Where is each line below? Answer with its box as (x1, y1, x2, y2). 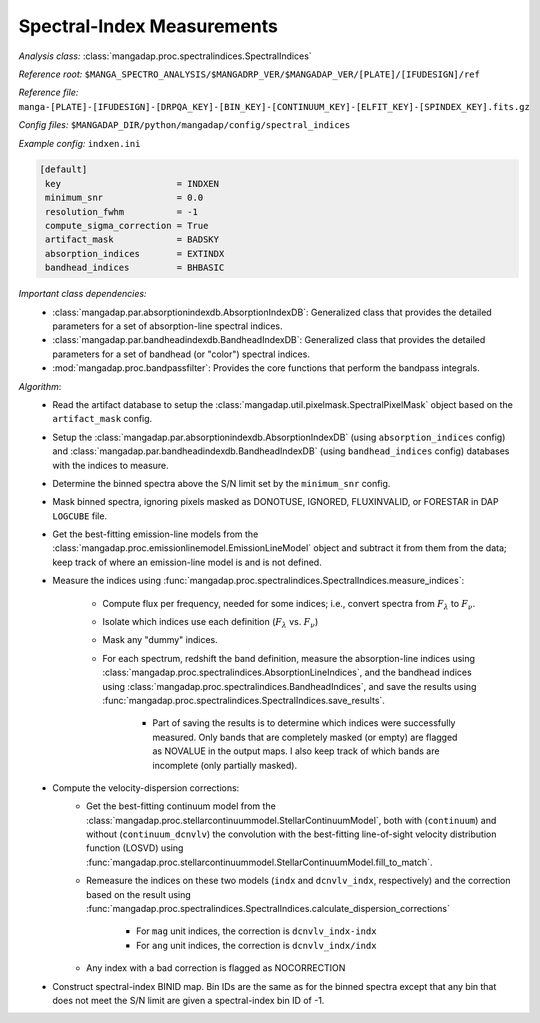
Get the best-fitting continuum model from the (86, 800, 277, 812)
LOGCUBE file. (52, 510, 108, 522)
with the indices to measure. (52, 459, 169, 471)
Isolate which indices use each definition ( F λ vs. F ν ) (102, 616, 319, 630)
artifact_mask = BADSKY (45, 234, 220, 245)
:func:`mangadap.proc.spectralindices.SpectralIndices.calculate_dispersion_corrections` (86, 903, 450, 915)
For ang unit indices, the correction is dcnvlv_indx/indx (136, 939, 377, 951)
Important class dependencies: (18, 288, 147, 300)
